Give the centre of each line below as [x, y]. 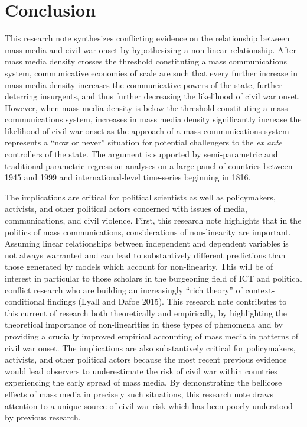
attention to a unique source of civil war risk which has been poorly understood [149, 405]
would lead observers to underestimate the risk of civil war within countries [141, 371]
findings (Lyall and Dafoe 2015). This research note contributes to [167, 301]
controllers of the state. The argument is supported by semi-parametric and [141, 154]
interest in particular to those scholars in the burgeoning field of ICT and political [153, 278]
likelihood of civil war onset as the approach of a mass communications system [147, 130]
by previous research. [43, 417]
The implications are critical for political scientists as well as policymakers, [140, 197]
